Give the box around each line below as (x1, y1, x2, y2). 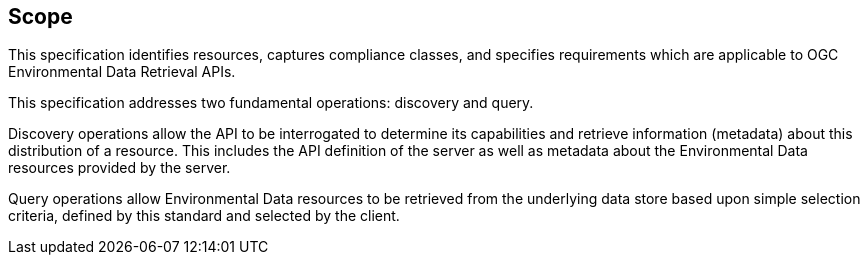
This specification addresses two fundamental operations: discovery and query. (8, 94, 534, 112)
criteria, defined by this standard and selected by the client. (8, 207, 400, 225)
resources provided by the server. (8, 159, 231, 177)
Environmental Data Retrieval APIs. (8, 63, 236, 81)
